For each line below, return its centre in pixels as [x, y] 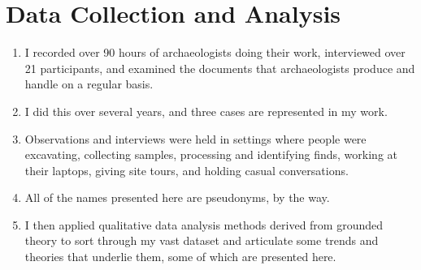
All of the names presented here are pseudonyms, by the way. [177, 197]
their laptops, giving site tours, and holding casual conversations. [187, 170]
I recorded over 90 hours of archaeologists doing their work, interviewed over [215, 52]
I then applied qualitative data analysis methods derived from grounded [204, 224]
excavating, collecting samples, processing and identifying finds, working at [211, 154]
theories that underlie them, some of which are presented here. [180, 257]
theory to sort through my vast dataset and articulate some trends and [202, 240]
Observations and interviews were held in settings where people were [195, 138]
